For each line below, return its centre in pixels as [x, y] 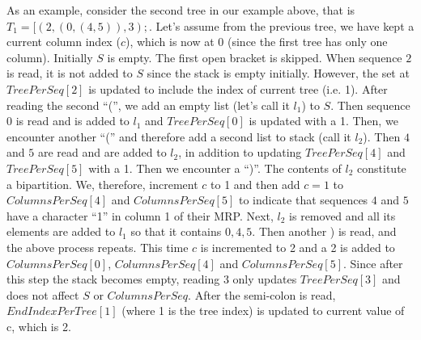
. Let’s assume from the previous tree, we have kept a [282, 25]
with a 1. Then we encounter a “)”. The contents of [215, 168]
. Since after [373, 263]
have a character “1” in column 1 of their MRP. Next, [140, 215]
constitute [382, 168]
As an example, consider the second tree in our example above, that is [181, 10]
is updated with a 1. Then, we [323, 121]
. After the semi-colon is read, [262, 294]
